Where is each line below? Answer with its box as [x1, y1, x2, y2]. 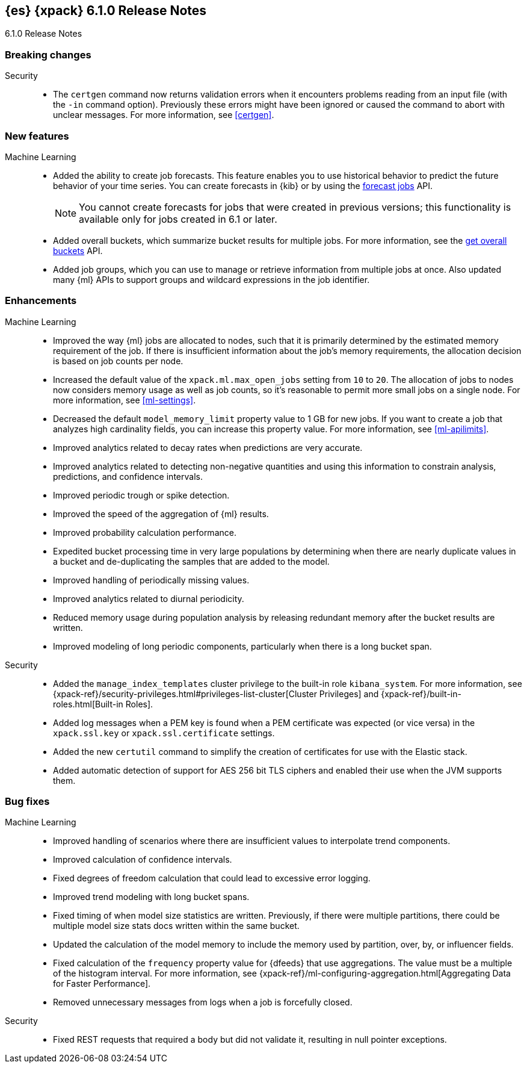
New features [5, 129, 69, 142]
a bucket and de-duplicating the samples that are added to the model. [53, 556, 330, 567]
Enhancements [5, 294, 77, 307]
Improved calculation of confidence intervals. [53, 854, 232, 865]
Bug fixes [5, 795, 50, 808]
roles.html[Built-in [53, 698, 123, 709]
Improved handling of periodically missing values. [53, 574, 250, 585]
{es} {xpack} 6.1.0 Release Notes [5, 3, 207, 18]
